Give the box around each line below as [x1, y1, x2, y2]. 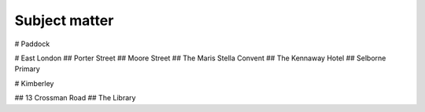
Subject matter [14, 12, 114, 29]
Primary [14, 64, 41, 74]
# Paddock [14, 39, 50, 49]
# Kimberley [14, 78, 54, 88]
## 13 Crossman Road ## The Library [14, 93, 136, 103]
